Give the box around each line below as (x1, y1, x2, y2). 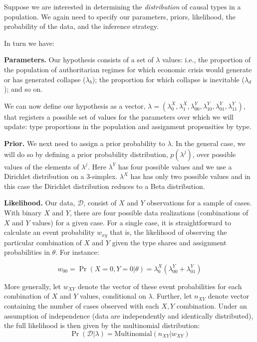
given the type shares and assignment (112, 237, 227, 247)
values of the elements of (4, 161, 79, 171)
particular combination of (4, 237, 82, 247)
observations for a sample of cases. (147, 197, 252, 208)
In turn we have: (4, 37, 54, 48)
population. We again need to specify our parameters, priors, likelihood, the (4, 11, 236, 21)
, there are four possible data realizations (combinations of (69, 207, 249, 217)
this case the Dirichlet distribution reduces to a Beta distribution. (4, 180, 205, 191)
